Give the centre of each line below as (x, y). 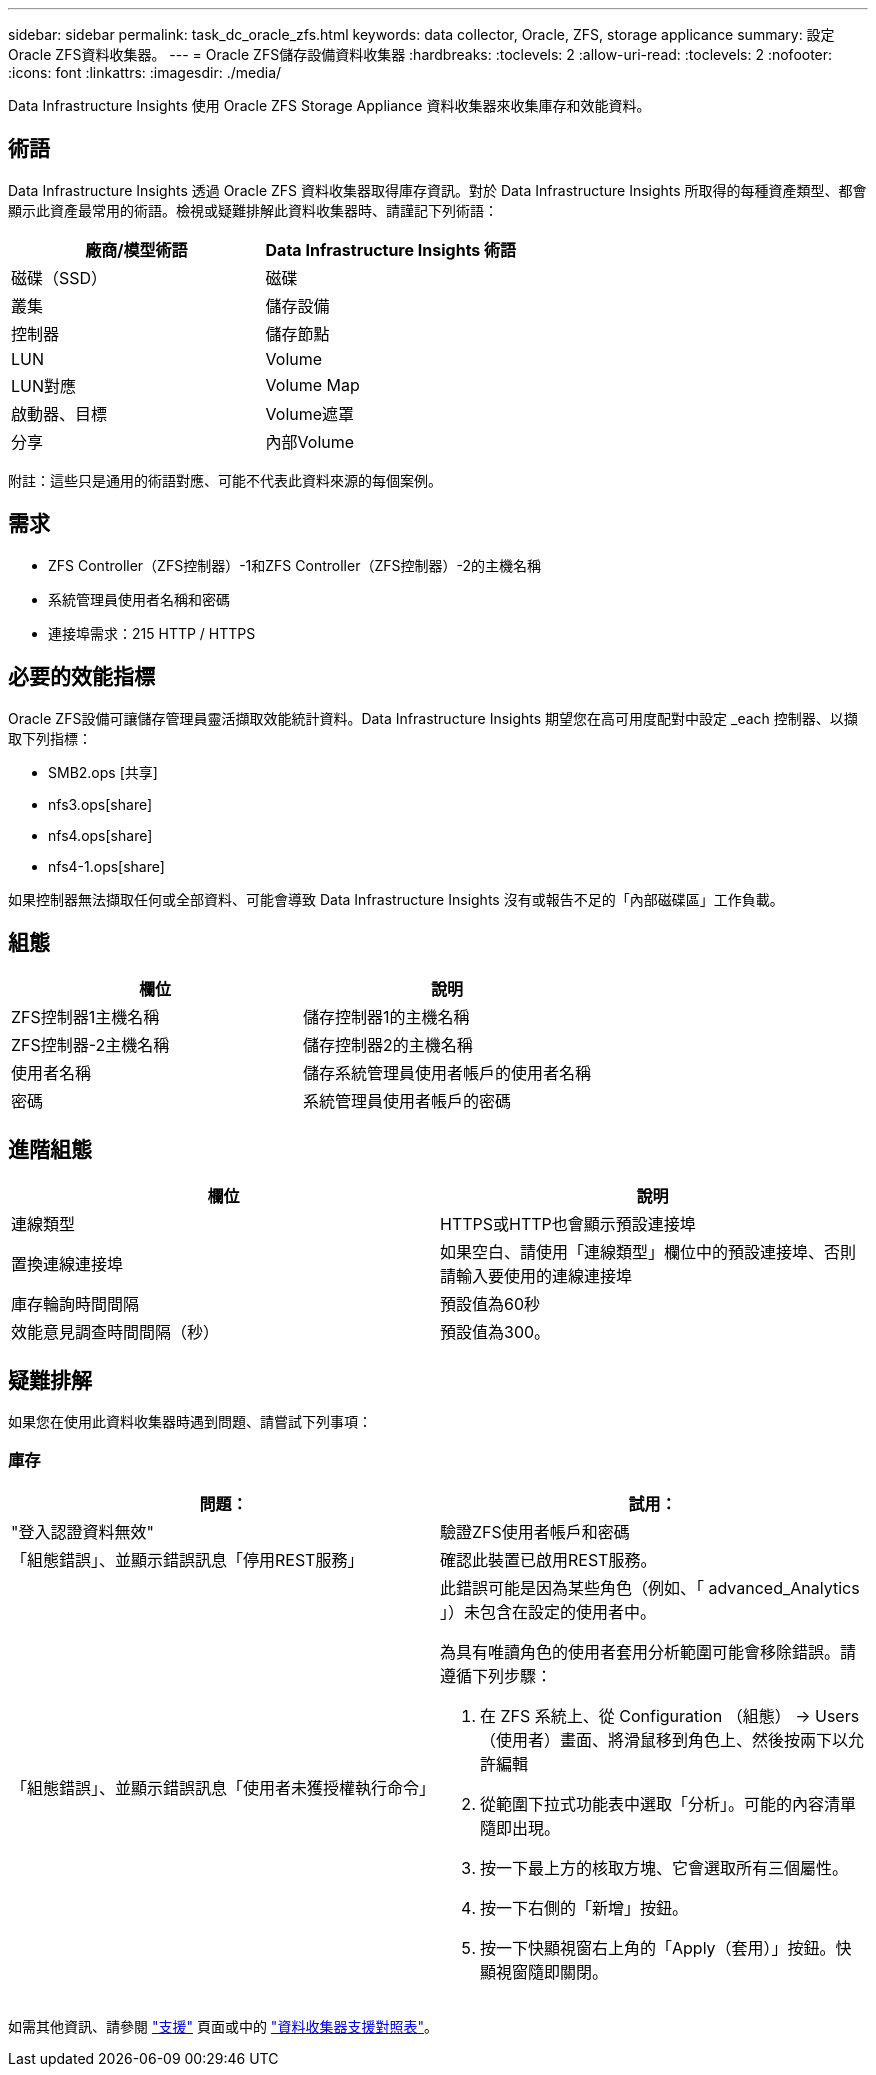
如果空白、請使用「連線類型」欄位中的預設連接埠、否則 (648, 1252)
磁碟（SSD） (59, 277)
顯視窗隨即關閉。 (544, 1971)
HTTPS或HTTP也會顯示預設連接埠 (568, 1224)
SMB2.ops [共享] (103, 772)
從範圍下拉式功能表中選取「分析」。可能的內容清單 (668, 1803)
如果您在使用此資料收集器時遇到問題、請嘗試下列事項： (190, 1422)
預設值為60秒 (490, 1304)
